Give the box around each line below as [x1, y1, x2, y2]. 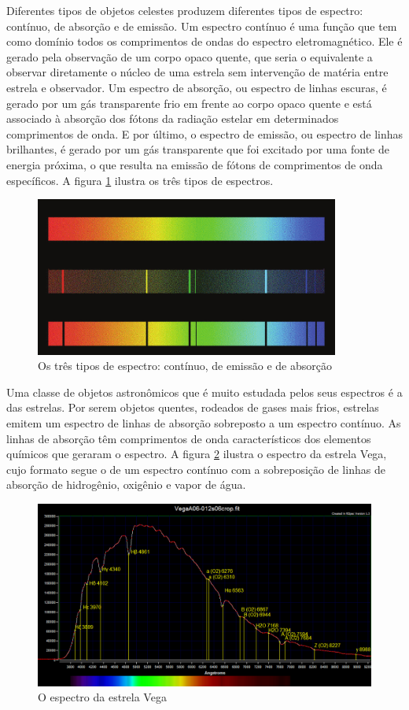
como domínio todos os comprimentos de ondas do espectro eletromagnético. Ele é [6, 33, 403, 50]
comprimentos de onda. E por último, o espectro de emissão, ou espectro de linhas [6, 125, 403, 142]
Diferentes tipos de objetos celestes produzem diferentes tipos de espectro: [6, 2, 363, 18]
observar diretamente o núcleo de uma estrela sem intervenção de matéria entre [6, 64, 389, 80]
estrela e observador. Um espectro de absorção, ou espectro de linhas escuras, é [6, 79, 387, 95]
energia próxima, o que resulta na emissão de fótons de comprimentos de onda [6, 156, 383, 172]
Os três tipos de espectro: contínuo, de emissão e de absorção [38, 357, 332, 374]
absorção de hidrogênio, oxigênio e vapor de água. [6, 476, 246, 493]
